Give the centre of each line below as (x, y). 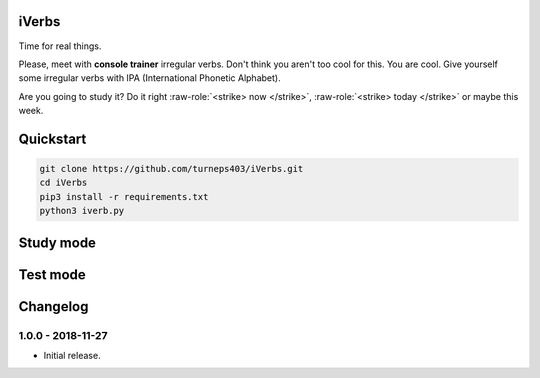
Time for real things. (60, 46)
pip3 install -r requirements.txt (124, 196)
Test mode (52, 274)
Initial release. (72, 356)
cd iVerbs (63, 183)
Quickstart (52, 138)
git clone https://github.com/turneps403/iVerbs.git (171, 169)
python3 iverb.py (82, 211)
